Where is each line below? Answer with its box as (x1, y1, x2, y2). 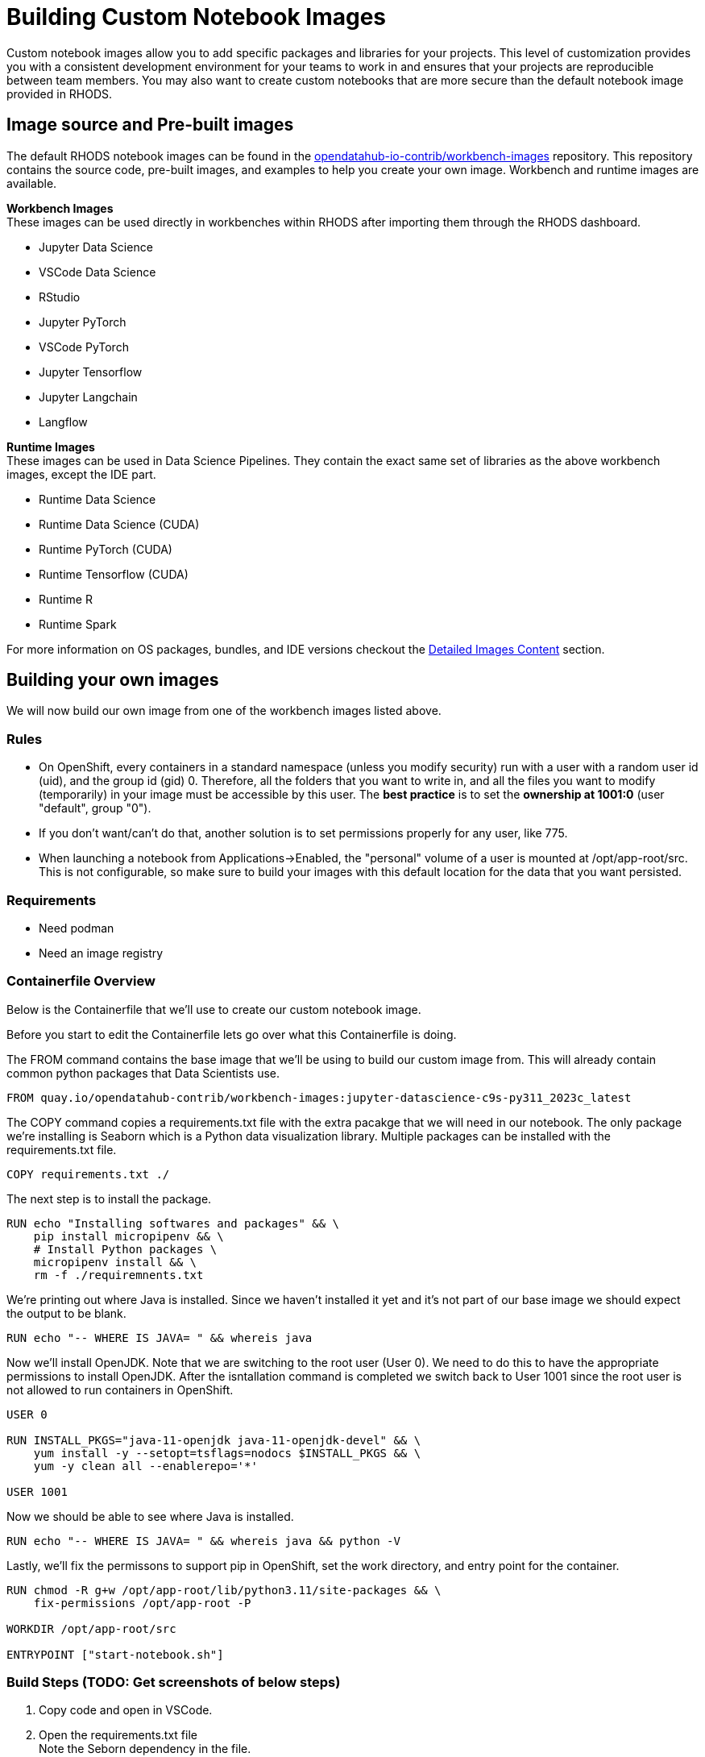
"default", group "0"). (39, 801, 151, 816)
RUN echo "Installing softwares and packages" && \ (6, 1216, 340, 1230)
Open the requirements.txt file (39, 1728, 197, 1742)
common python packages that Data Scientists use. (6, 1065, 280, 1080)
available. (6, 176, 57, 190)
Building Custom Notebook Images (6, 3, 387, 31)
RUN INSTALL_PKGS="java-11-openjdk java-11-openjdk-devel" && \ (6, 1433, 421, 1447)
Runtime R (39, 592, 93, 606)
